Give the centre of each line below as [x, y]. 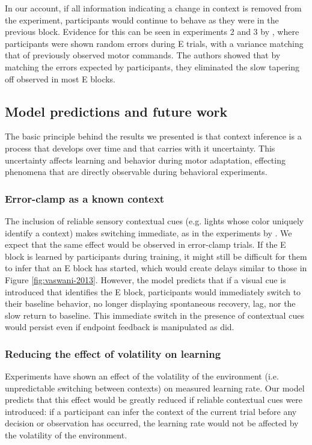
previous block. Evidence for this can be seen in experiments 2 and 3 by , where [152, 32]
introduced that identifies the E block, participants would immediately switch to [153, 291]
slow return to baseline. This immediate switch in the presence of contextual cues [154, 315]
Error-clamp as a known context [85, 198]
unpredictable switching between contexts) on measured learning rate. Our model [155, 388]
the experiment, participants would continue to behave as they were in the [142, 20]
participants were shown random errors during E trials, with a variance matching [154, 43]
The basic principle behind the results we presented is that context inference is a [153, 136]
